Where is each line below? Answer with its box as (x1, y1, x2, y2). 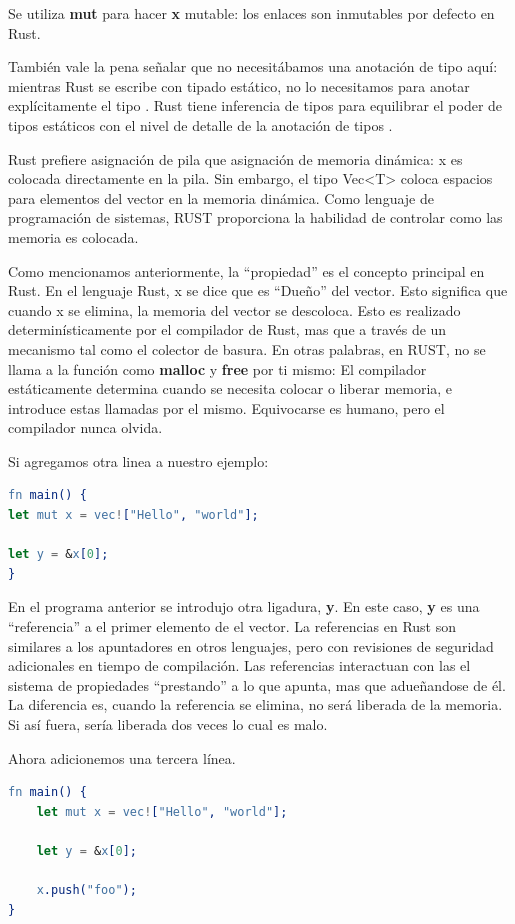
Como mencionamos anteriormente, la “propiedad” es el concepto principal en (8, 260, 485, 281)
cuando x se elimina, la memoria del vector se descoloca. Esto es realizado (8, 299, 461, 320)
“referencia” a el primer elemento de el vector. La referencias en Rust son (8, 616, 457, 637)
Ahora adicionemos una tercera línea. (8, 747, 236, 768)
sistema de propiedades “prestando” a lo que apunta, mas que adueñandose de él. (8, 674, 506, 695)
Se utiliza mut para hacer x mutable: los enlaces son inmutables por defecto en (8, 3, 495, 23)
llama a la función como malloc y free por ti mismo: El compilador (8, 358, 427, 379)
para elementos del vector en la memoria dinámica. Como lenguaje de (8, 187, 434, 208)
